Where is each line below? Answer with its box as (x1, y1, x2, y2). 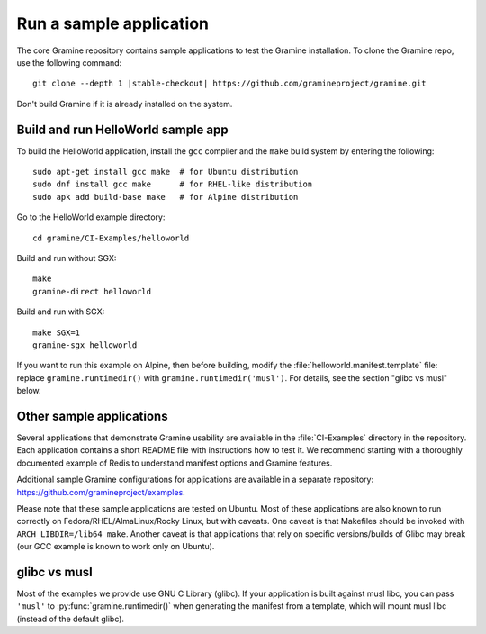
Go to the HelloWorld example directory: (16, 212, 166, 222)
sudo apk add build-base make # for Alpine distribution (32, 192, 299, 202)
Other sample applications (16, 408, 168, 423)
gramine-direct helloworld (32, 286, 152, 296)
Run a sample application (16, 14, 209, 33)
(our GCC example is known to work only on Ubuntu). (16, 541, 215, 552)
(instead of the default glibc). (16, 613, 125, 624)
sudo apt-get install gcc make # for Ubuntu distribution (32, 167, 299, 177)
